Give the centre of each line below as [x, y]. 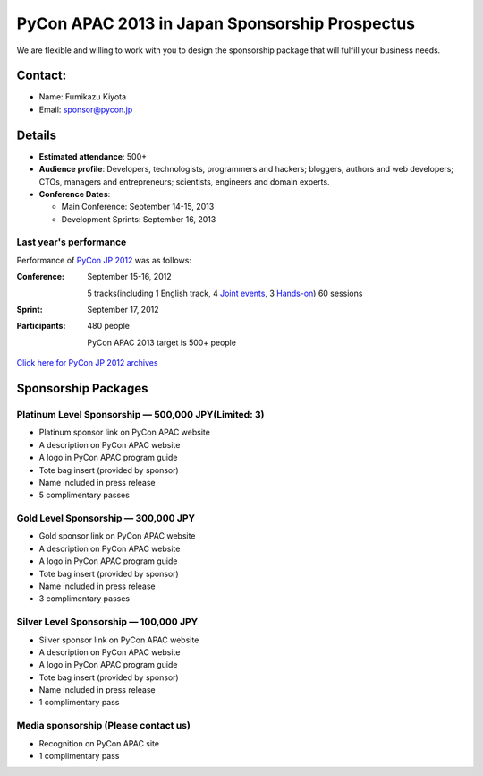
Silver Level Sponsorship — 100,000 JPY [107, 622]
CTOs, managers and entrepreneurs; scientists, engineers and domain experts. [184, 181]
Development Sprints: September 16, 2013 [139, 219]
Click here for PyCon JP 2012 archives [87, 363]
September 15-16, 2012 [129, 277]
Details [37, 135]
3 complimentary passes [84, 599]
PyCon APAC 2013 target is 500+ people [162, 342]
